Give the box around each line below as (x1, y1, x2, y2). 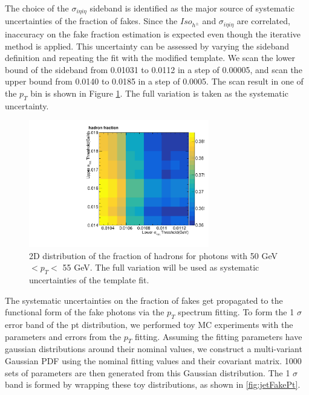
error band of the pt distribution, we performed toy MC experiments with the (5, 318, 293, 330)
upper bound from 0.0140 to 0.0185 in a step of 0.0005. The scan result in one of (5, 75, 304, 88)
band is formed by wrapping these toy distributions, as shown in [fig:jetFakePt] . (5, 378, 301, 391)
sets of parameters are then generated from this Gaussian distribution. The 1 (5, 366, 290, 379)
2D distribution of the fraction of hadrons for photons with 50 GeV (29, 249, 278, 262)
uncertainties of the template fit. (29, 274, 149, 286)
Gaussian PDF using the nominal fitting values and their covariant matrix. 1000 (5, 354, 302, 367)
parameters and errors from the (5, 330, 122, 342)
